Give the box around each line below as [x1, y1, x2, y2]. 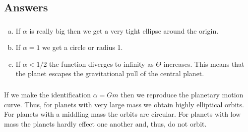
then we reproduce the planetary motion [121, 89, 244, 99]
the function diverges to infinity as [49, 58, 154, 69]
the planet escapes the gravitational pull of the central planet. [15, 68, 204, 79]
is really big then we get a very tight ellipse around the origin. [29, 25, 219, 36]
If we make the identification [4, 89, 91, 99]
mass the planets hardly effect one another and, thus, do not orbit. [4, 118, 207, 129]
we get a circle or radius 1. [42, 42, 123, 52]
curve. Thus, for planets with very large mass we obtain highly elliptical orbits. [4, 99, 244, 109]
